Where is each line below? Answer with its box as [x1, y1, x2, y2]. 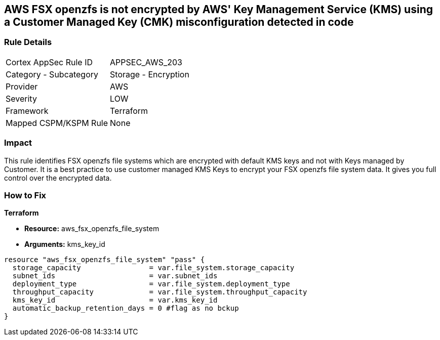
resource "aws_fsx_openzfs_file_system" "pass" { [4, 256, 205, 264]
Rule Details [4, 37, 52, 48]
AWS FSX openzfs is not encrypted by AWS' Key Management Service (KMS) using [4, 3, 433, 16]
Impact [4, 138, 32, 148]
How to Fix [4, 190, 47, 200]
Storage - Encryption [110, 69, 189, 79]
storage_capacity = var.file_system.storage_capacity [12, 264, 295, 272]
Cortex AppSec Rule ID [6, 57, 93, 67]
